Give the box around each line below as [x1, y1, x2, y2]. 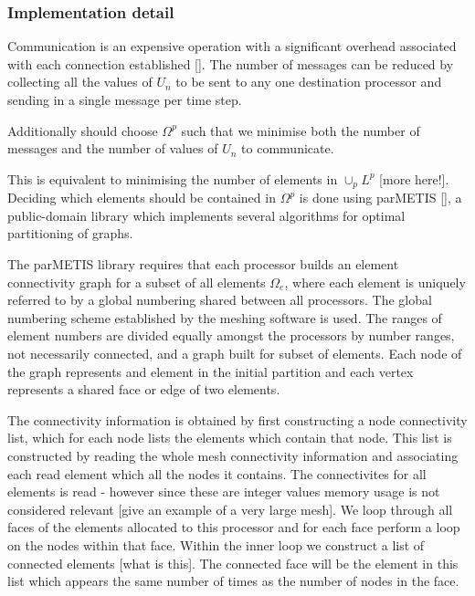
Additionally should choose [7, 120, 158, 140]
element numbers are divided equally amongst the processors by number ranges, [7, 326, 455, 345]
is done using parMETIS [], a [299, 188, 462, 207]
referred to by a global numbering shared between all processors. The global [7, 290, 432, 309]
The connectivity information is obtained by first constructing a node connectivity [7, 410, 468, 429]
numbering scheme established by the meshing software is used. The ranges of [7, 308, 442, 327]
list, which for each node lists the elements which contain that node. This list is [7, 428, 452, 447]
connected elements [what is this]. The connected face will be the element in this [7, 553, 459, 572]
